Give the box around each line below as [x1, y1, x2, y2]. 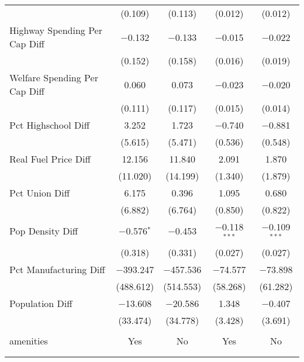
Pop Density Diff [9, 224, 78, 238]
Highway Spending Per [9, 23, 102, 37]
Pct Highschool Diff [9, 118, 89, 132]
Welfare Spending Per [9, 71, 98, 84]
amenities [9, 333, 48, 347]
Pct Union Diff [9, 186, 70, 199]
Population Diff [9, 296, 72, 310]
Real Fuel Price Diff [9, 152, 91, 166]
